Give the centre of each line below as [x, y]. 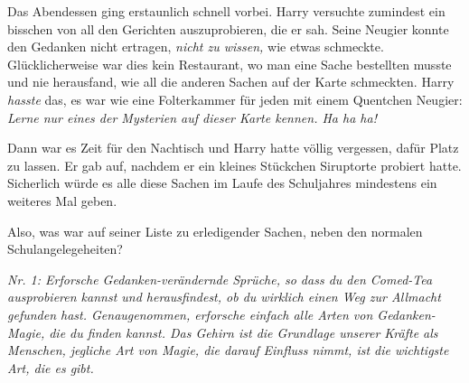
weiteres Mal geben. [62, 200]
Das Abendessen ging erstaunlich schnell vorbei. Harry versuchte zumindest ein [226, 11]
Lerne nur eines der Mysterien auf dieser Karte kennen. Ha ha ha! [192, 117]
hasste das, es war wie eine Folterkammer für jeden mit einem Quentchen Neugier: [235, 99]
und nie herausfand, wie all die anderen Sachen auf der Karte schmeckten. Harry [231, 82]
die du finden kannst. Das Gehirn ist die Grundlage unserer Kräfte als [244, 332]
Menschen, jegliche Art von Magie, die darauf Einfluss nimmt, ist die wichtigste [228, 350]
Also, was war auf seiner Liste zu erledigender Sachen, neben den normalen [215, 231]
